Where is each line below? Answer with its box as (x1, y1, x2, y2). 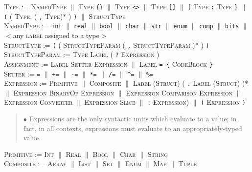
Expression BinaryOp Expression (13, 87, 115, 97)
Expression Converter (4, 97, 73, 107)
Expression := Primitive (4, 78, 78, 88)
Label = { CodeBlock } (139, 58, 213, 69)
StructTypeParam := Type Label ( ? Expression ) (4, 49, 160, 59)
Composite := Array (4, 158, 67, 169)
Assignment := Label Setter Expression (4, 58, 128, 69)
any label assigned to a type (13, 30, 99, 40)
